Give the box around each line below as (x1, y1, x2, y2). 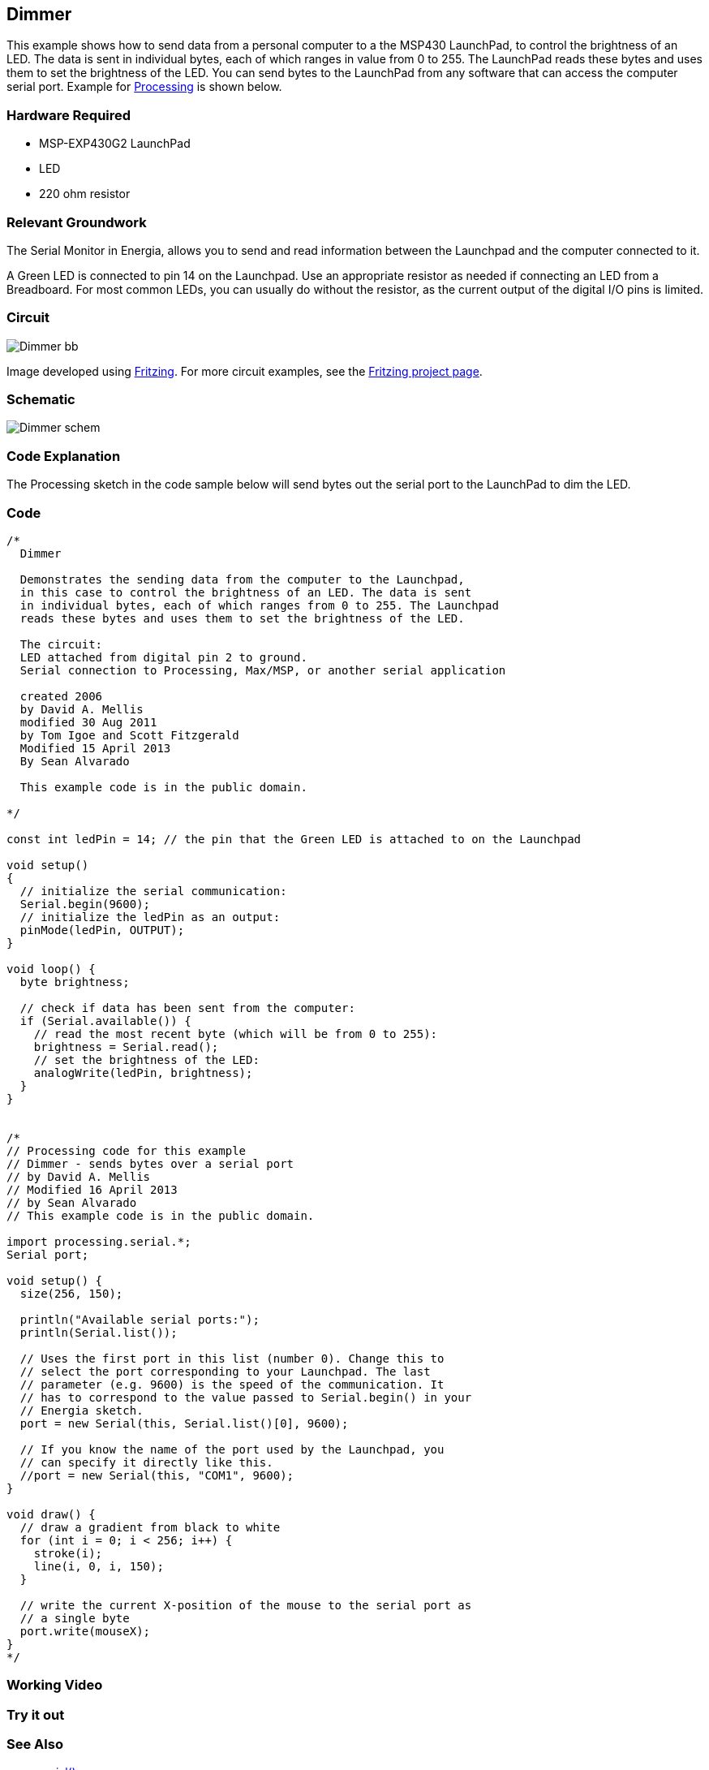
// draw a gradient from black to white (19, 1520, 281, 1534)
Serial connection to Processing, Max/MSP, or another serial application (19, 663, 506, 677)
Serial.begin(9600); (19, 897, 151, 911)
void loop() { (6, 962, 96, 975)
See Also (6, 1736, 63, 1753)
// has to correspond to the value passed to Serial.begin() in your (19, 1390, 472, 1404)
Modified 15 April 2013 (19, 741, 171, 755)
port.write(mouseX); (19, 1624, 151, 1638)
